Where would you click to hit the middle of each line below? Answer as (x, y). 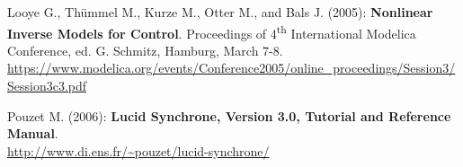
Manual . (33, 133)
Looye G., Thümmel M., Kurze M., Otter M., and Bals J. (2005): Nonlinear (220, 12)
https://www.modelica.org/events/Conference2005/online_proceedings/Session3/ (231, 68)
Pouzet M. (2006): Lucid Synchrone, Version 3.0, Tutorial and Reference (229, 115)
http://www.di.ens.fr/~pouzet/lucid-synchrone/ (138, 150)
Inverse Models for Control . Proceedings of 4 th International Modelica (212, 31)
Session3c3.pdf (47, 86)
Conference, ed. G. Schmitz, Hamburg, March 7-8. (145, 50)
